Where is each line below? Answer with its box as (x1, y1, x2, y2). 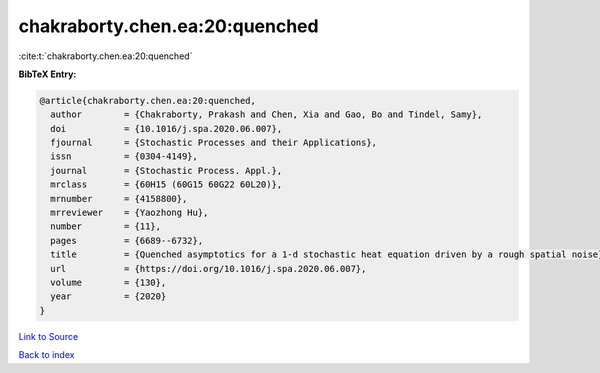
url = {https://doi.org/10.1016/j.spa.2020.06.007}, (50, 263, 367, 274)
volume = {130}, (50, 277, 167, 288)
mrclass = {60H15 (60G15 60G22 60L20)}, (50, 179, 283, 190)
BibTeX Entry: (18, 68, 77, 80)
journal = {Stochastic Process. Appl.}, (50, 165, 283, 176)
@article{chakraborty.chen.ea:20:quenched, (39, 95, 257, 106)
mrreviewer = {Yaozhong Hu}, (50, 207, 209, 219)
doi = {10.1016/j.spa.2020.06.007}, (50, 123, 283, 134)
